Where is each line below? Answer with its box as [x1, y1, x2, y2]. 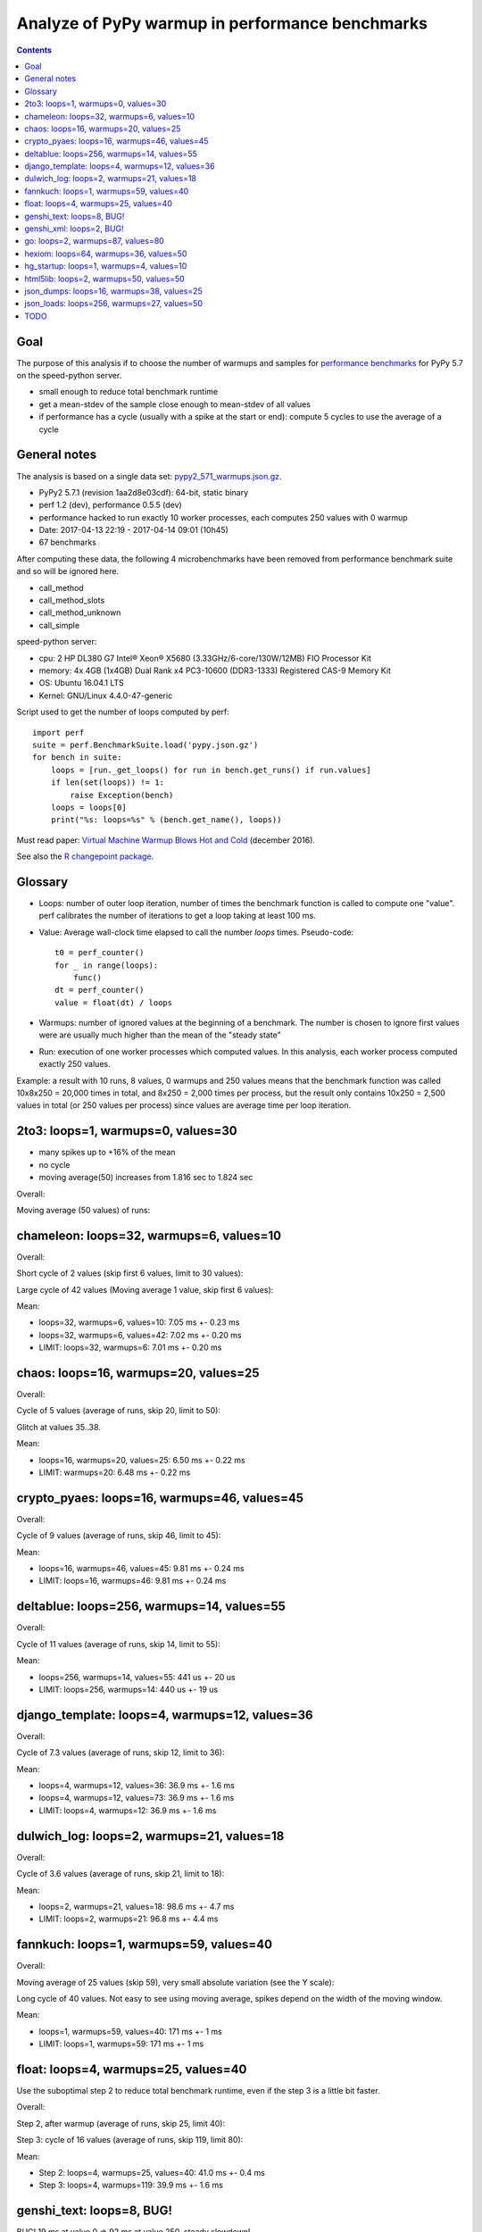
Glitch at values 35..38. [16, 1421, 102, 1432]
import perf [32, 728, 85, 737]
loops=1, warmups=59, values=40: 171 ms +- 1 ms [38, 2026, 223, 2036]
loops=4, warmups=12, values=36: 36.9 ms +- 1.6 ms [38, 1780, 236, 1791]
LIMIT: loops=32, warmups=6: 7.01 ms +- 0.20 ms [38, 1342, 222, 1353]
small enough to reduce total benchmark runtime [38, 387, 219, 397]
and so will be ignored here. [16, 566, 120, 577]
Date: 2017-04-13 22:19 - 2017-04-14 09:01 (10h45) [38, 525, 229, 536]
